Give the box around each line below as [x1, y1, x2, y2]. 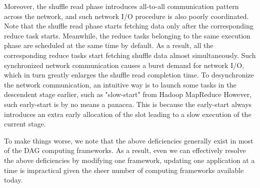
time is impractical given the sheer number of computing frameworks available [4, 164, 244, 175]
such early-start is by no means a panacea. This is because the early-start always [4, 98, 252, 109]
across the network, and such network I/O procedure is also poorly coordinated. [4, 10, 249, 21]
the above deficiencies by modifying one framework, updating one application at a [4, 154, 255, 165]
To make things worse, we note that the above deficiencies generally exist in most [4, 135, 253, 145]
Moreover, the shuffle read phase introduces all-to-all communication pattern [4, 1, 239, 11]
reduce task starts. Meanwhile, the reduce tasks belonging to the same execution [4, 30, 250, 40]
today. [4, 174, 23, 185]
